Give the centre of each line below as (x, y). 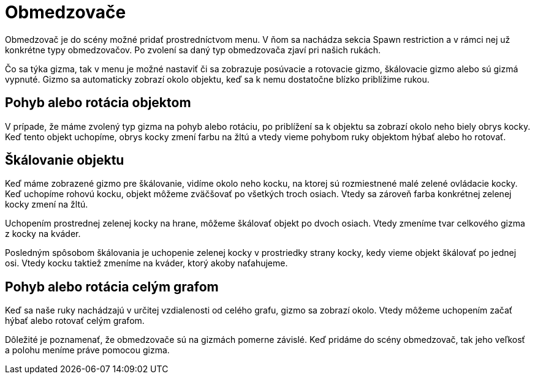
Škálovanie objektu (65, 160)
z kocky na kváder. (43, 234)
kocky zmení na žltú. (47, 205)
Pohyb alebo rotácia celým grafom (112, 287)
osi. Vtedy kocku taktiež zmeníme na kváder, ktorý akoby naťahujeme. (146, 263)
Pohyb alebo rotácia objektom (98, 103)
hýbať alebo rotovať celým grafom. (75, 321)
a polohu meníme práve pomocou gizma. (87, 350)
